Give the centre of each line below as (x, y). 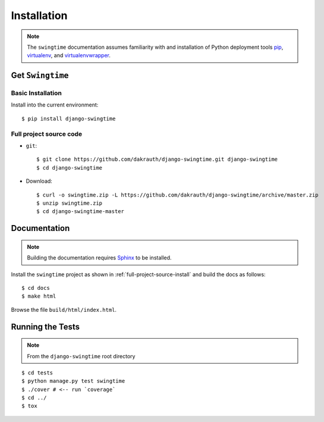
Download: (39, 181)
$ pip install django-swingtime (69, 118)
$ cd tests (37, 373)
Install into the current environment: (55, 105)
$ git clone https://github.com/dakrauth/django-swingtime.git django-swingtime (157, 160)
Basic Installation (36, 93)
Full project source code (47, 134)
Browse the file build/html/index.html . (64, 310)
